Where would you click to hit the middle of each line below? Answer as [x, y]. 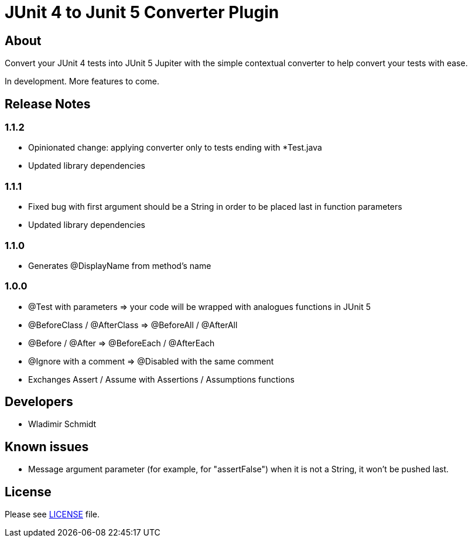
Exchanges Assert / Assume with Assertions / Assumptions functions [161, 379]
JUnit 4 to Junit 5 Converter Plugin [142, 12]
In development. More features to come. [82, 81]
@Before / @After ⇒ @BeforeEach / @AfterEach [122, 343]
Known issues [47, 446]
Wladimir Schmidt [62, 424]
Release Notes [48, 104]
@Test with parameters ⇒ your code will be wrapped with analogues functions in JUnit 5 [199, 306]
